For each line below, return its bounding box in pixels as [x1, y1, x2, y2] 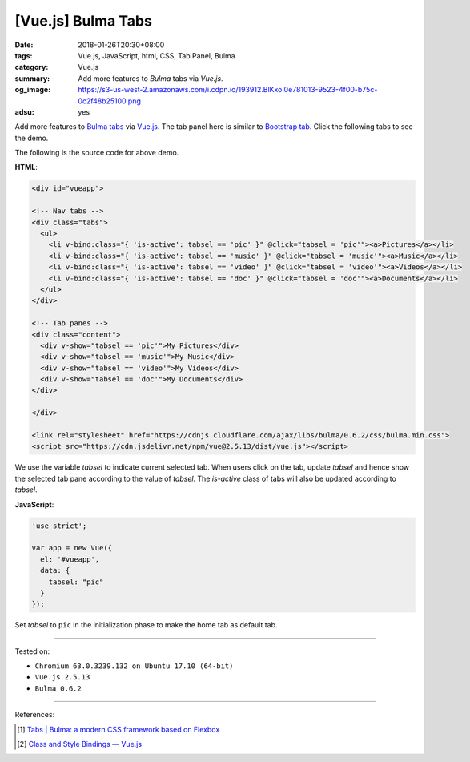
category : [14, 62, 49, 72]
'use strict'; [31, 521, 87, 530]
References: [14, 710, 55, 720]
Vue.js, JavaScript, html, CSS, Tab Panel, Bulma [78, 50, 235, 60]
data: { [40, 566, 70, 575]
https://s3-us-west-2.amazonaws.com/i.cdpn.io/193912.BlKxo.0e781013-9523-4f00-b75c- [78, 85, 378, 95]
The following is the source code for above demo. [14, 148, 179, 158]
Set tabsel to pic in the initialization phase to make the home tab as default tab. [14, 620, 278, 630]
